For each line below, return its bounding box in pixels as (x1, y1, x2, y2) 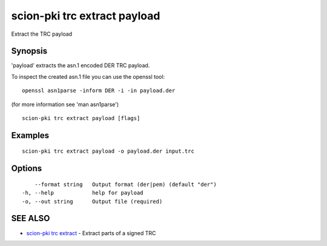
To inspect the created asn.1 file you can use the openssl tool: (11, 73, 165, 80)
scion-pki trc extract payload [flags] (22, 115, 140, 122)
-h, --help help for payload (22, 190, 144, 196)
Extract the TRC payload (11, 30, 73, 38)
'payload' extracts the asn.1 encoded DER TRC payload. (11, 62, 150, 69)
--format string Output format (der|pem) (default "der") (34, 181, 217, 188)
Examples (11, 130, 50, 141)
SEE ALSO (11, 213, 50, 224)
